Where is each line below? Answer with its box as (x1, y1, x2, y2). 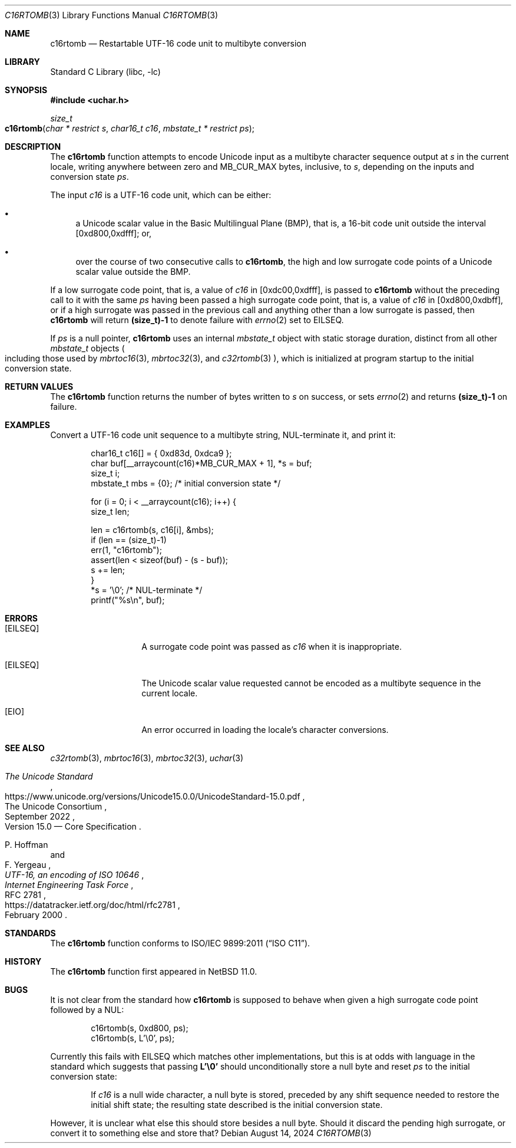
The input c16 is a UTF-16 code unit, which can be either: (50, 190, 272, 200)
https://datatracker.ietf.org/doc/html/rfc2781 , (5, 900, 180, 910)
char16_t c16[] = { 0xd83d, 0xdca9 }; (91, 448, 232, 458)
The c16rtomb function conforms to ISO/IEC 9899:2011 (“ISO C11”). (50, 938, 310, 948)
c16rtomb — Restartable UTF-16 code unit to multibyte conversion (50, 38, 306, 48)
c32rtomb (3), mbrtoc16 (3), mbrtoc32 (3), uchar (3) (50, 753, 244, 763)
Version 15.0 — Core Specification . (5, 821, 141, 831)
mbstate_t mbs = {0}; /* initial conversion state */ (91, 478, 281, 488)
